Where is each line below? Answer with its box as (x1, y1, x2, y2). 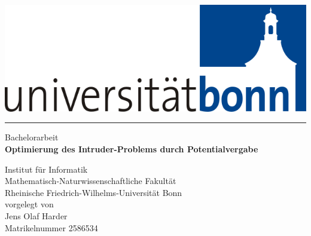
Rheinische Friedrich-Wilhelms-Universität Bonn (5, 186, 182, 198)
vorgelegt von (5, 198, 54, 210)
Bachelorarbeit (5, 131, 59, 143)
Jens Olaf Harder (5, 209, 68, 222)
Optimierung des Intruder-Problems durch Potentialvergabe (5, 142, 258, 155)
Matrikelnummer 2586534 (5, 221, 98, 234)
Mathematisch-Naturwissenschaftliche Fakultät (5, 174, 176, 187)
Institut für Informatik (5, 163, 88, 175)
